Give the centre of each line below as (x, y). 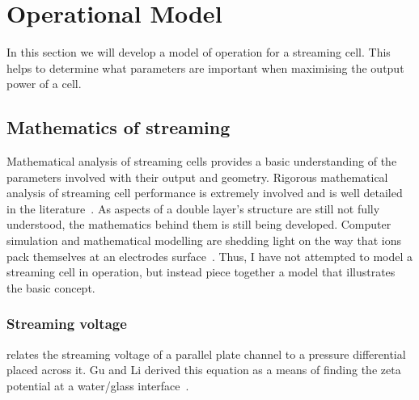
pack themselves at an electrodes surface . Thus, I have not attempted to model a (210, 256)
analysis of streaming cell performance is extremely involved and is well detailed (205, 193)
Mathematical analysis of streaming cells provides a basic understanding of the (202, 161)
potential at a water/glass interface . (98, 385)
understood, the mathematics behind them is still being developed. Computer (199, 224)
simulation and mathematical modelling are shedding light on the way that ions (204, 240)
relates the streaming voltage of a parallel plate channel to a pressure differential (206, 354)
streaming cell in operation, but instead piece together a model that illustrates (201, 272)
